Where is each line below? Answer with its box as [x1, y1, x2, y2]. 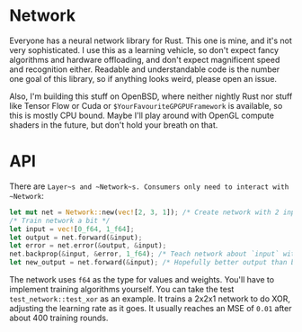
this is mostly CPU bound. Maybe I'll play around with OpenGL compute [9, 110, 274, 121]
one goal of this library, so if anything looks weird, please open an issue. [9, 73, 277, 84]
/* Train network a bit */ [9, 216, 111, 225]
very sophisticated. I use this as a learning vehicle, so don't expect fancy [9, 44, 280, 55]
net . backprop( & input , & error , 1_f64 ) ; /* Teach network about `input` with [9, 249, 299, 259]
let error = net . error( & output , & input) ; [9, 241, 167, 250]
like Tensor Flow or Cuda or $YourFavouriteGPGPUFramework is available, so [9, 100, 283, 111]
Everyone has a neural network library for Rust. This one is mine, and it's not [9, 35, 292, 46]
